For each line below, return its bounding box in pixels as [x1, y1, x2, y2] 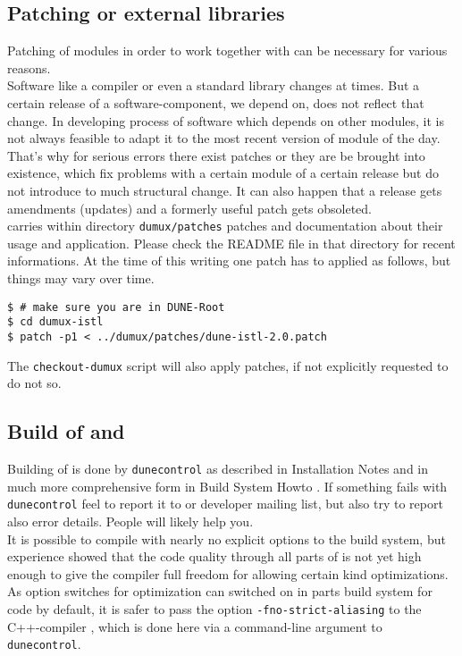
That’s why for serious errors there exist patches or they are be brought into [7, 146, 425, 164]
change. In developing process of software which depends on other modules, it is [7, 111, 445, 130]
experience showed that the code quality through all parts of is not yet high [7, 547, 422, 566]
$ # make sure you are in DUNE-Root [7, 300, 225, 314]
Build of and [7, 417, 125, 445]
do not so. [7, 374, 62, 392]
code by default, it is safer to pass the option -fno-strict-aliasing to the [7, 599, 422, 618]
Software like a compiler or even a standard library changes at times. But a [7, 76, 420, 95]
